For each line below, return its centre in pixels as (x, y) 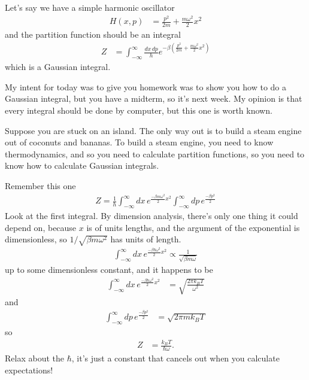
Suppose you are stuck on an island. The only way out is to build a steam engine (153, 130)
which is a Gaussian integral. (58, 67)
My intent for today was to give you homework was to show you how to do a (146, 86)
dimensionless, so (36, 239)
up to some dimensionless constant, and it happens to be (109, 270)
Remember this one (40, 185)
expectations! (29, 370)
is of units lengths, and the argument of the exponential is (193, 227)
